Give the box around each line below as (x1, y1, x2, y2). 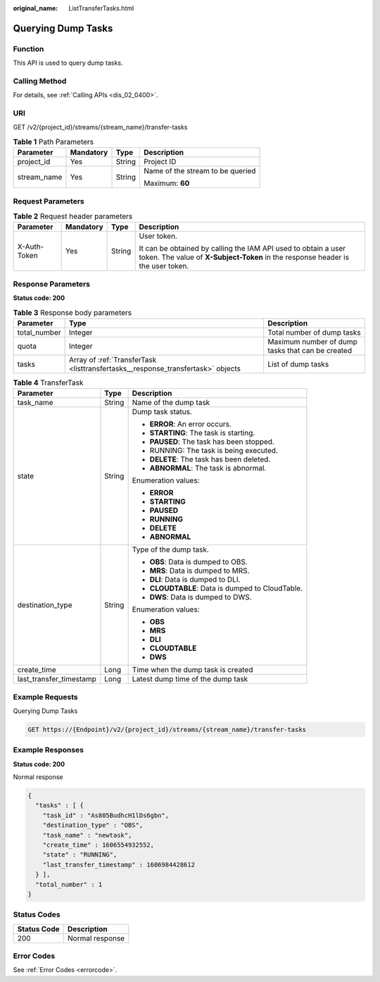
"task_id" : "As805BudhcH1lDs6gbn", (42, 811, 169, 819)
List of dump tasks (267, 359, 329, 369)
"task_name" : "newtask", (42, 831, 132, 839)
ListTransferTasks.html (68, 4, 134, 12)
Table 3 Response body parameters (13, 307, 132, 317)
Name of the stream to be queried (143, 166, 256, 176)
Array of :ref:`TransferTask (68, 354, 157, 364)
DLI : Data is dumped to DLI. (149, 575, 241, 585)
